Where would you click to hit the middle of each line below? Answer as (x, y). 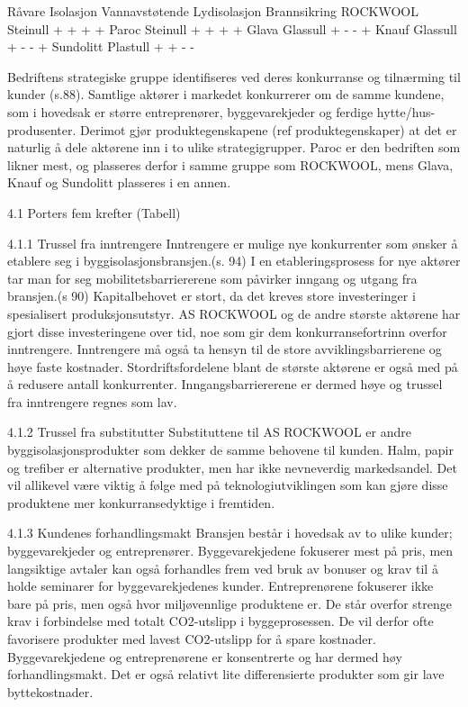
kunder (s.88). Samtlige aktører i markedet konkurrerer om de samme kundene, (226, 94)
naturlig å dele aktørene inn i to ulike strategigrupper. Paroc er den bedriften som (234, 147)
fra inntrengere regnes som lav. (92, 401)
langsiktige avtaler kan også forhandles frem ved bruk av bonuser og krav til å (223, 568)
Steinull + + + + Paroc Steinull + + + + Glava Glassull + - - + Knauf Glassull (232, 28)
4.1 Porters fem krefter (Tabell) (94, 212)
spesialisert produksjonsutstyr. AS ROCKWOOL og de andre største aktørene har (234, 313)
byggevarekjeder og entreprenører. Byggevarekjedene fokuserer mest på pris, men (230, 551)
